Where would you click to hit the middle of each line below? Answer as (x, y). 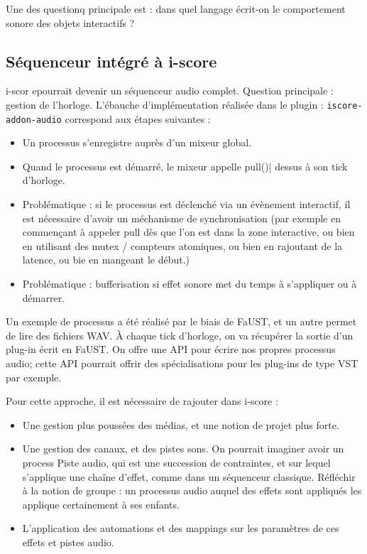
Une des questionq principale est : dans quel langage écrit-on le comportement (176, 9)
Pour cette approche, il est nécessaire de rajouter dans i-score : (142, 401)
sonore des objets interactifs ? (70, 22)
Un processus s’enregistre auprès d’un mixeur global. (137, 142)
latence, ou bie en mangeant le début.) (106, 260)
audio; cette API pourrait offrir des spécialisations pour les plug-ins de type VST (182, 363)
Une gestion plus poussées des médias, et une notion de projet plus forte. (181, 424)
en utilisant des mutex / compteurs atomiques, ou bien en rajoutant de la (182, 245)
